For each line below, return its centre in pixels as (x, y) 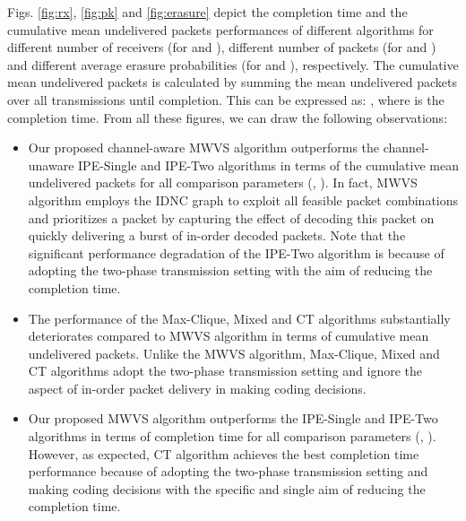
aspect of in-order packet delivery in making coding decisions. (197, 388)
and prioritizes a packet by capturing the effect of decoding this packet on (231, 217)
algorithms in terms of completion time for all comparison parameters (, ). (232, 436)
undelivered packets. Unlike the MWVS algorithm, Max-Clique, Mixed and (234, 353)
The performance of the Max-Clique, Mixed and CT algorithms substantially (239, 318)
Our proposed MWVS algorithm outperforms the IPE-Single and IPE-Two (233, 418)
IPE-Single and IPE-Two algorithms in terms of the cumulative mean (268, 165)
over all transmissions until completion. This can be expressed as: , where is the (226, 99)
